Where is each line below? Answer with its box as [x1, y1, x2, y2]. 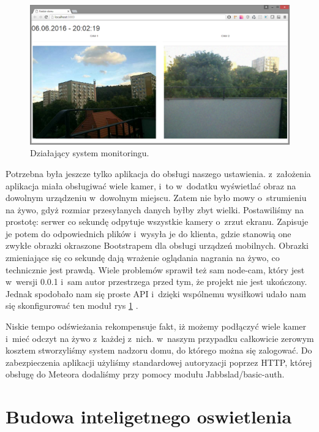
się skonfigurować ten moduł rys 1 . [6, 299, 138, 312]
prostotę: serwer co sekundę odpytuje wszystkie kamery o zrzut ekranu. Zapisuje [6, 215, 309, 228]
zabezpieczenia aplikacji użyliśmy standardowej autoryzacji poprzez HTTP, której [6, 355, 312, 368]
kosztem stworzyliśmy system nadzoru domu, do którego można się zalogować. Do [6, 344, 312, 357]
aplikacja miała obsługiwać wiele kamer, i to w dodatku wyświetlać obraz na [6, 179, 296, 192]
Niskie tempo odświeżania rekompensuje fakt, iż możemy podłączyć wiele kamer [6, 320, 307, 333]
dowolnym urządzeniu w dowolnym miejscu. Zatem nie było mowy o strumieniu [6, 191, 307, 204]
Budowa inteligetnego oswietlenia [6, 404, 292, 429]
